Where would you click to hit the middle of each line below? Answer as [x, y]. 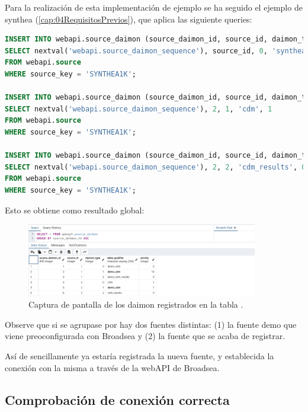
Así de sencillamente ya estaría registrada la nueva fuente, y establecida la [139, 355]
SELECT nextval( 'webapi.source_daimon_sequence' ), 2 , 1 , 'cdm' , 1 [139, 109]
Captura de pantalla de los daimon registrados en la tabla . [136, 304]
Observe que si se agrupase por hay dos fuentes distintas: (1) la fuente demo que [151, 324]
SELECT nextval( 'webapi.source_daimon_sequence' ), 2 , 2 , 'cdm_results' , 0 [155, 167]
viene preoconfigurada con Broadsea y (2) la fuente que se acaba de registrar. [145, 336]
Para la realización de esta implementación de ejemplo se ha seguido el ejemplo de [154, 7]
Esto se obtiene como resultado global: [75, 210]
